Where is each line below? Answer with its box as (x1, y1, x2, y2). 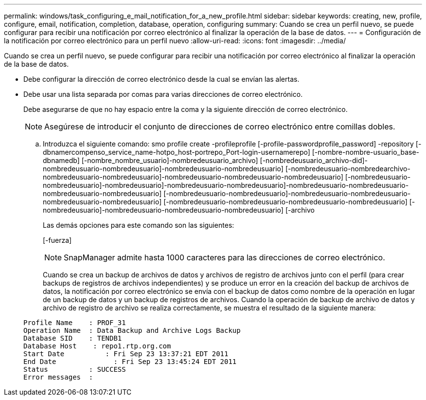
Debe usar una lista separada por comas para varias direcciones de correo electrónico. (23, 90, 303, 98)
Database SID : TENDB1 (23, 334, 122, 342)
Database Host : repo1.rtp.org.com (23, 342, 171, 350)
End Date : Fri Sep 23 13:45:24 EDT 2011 (23, 358, 237, 365)
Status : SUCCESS (23, 365, 126, 373)
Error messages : (23, 373, 93, 381)
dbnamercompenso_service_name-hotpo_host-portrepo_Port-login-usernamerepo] (43, 148, 310, 156)
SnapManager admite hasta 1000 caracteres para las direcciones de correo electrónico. (64, 253, 385, 262)
